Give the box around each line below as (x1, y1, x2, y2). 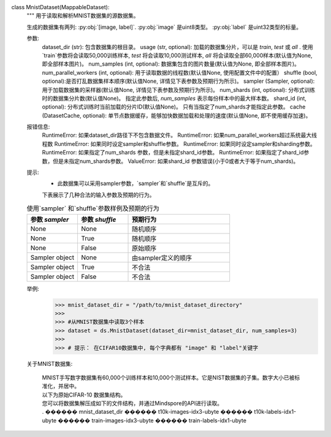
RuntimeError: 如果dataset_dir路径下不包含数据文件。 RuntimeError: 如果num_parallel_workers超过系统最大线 (42, 132, 318, 139)
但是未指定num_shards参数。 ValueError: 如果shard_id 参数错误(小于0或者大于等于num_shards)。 (52, 157, 299, 165)
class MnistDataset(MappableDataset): (11, 4, 110, 10)
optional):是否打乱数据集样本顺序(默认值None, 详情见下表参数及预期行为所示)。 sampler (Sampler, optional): (42, 77, 315, 85)
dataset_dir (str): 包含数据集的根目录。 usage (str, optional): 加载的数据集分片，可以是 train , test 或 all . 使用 (42, 43, 314, 50)
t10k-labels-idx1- (254, 408, 297, 416)
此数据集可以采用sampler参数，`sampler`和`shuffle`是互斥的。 (57, 180, 214, 187)
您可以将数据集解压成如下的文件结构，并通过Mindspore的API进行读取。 (42, 400, 223, 407)
